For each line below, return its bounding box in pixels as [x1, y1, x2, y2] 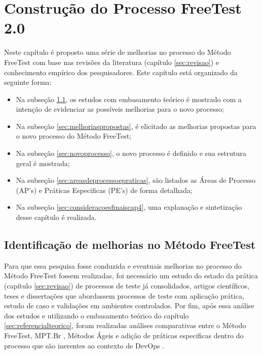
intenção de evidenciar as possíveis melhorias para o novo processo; [16, 104, 224, 114]
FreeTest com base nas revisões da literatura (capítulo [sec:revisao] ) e [4, 56, 219, 67]
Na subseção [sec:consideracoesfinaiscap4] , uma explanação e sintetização [16, 202, 242, 212]
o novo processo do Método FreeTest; [16, 131, 132, 141]
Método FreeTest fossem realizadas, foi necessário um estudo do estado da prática [4, 270, 258, 281]
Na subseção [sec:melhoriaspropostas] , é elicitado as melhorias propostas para [16, 120, 256, 131]
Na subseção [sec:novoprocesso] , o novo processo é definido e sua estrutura [16, 148, 246, 158]
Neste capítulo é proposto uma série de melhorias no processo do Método [4, 47, 231, 57]
